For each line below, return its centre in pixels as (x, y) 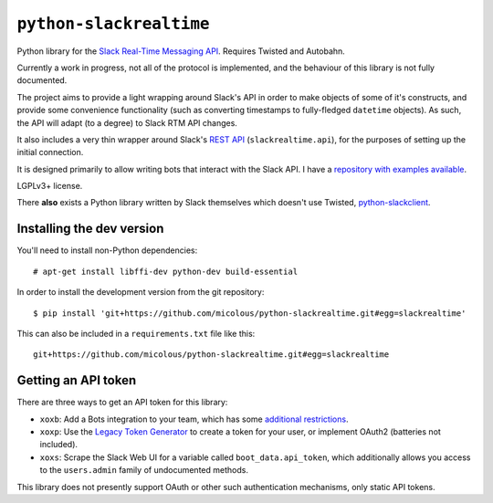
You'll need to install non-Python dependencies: (107, 250)
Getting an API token (77, 380)
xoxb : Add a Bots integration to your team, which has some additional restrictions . (194, 419)
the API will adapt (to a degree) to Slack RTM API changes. (127, 122)
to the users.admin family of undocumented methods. (144, 470)
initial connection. (50, 152)
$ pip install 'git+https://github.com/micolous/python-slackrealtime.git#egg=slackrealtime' (250, 313)
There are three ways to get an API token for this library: (122, 403)
